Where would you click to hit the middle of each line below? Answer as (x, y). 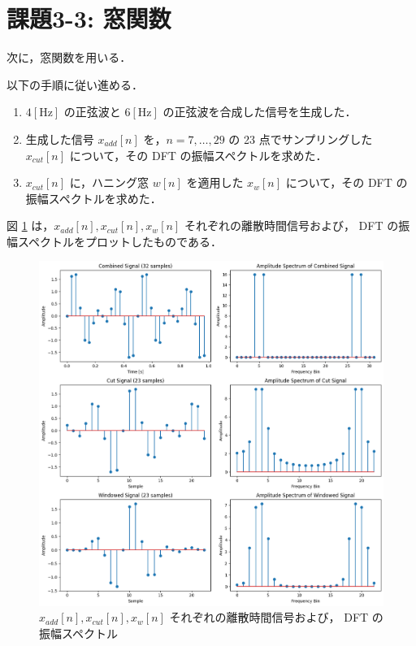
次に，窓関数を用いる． (69, 57)
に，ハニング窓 (109, 182)
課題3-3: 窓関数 (89, 18)
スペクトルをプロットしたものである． (119, 241)
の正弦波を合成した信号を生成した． (260, 112)
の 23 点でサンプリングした (301, 139)
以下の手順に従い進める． (75, 84)
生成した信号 (60, 139)
